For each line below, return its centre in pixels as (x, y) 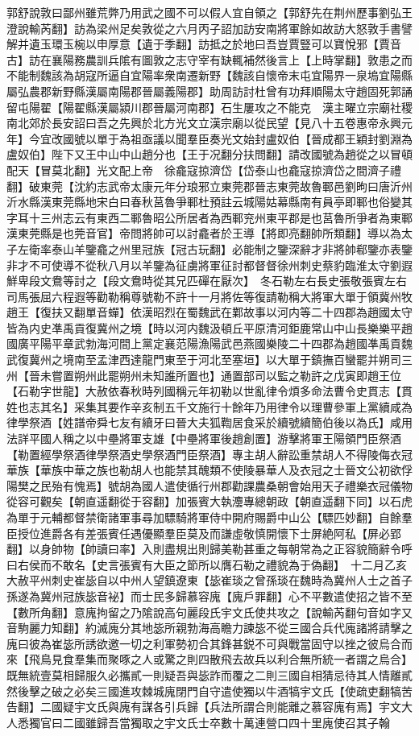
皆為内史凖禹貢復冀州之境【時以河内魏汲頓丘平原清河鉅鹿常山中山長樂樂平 (204, 327)
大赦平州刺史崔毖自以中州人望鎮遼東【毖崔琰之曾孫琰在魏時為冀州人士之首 (204, 580)
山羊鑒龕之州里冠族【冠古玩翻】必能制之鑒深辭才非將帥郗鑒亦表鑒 (237, 248)
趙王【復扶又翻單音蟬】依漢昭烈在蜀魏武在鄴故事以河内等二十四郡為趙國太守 (209, 312)
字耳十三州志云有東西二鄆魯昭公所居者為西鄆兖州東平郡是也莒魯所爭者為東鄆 (209, 217)
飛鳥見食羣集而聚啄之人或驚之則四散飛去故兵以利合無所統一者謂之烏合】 (220, 659)
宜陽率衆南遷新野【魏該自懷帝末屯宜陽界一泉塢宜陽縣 (271, 75)
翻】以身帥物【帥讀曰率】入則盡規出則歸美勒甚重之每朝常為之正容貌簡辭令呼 (209, 549)
